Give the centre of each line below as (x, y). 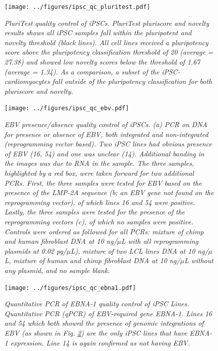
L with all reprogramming (160, 241)
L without (199, 260)
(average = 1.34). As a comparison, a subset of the (82, 71)
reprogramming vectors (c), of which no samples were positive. (99, 221)
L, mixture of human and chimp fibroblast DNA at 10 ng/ (92, 260)
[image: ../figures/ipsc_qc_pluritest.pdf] (77, 7)
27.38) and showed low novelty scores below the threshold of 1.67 (102, 62)
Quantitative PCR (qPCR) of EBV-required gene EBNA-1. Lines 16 (108, 313)
